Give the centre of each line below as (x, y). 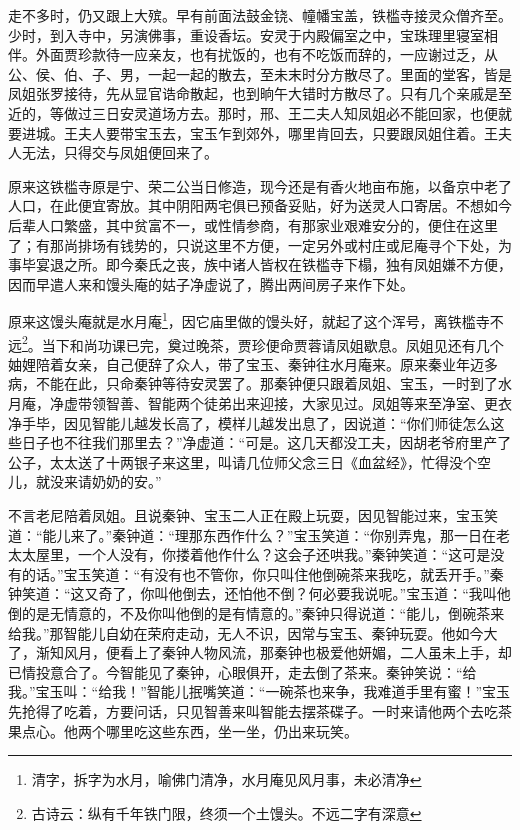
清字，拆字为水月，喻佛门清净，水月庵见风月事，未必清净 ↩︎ (226, 779)
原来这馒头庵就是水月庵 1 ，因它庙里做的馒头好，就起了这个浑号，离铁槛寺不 (256, 319)
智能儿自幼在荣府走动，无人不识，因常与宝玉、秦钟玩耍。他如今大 (280, 632)
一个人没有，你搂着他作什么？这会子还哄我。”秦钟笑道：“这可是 (284, 554)
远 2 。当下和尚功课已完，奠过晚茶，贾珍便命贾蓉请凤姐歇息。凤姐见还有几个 (256, 343)
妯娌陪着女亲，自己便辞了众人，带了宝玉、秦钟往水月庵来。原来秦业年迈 (246, 363)
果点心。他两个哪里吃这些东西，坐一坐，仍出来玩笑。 (183, 730)
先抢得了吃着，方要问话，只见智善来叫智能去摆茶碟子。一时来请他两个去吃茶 (260, 710)
